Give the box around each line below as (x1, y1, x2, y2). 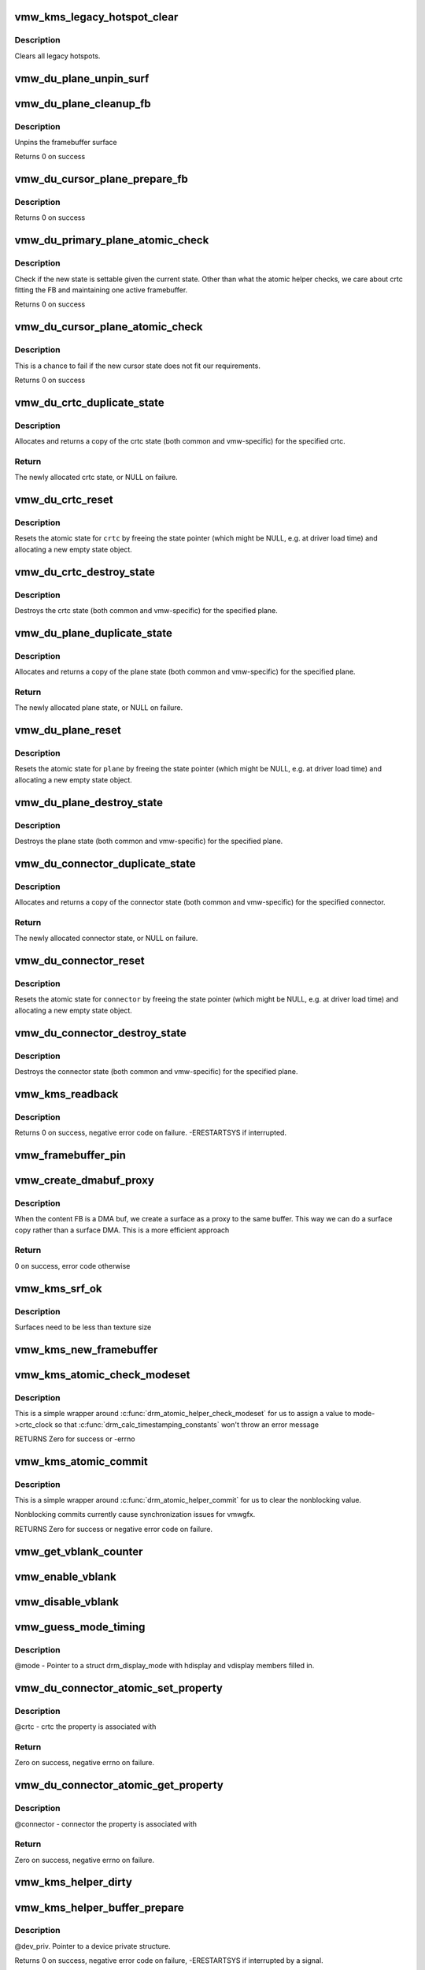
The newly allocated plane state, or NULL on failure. (14, 703, 183, 712)
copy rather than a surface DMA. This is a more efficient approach (14, 1225, 230, 1235)
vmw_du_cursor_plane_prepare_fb (14, 173, 189, 186)
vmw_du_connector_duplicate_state (14, 857, 196, 870)
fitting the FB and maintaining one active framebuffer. (14, 285, 188, 295)
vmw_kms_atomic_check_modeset (14, 1368, 190, 1381)
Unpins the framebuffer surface (14, 137, 117, 147)
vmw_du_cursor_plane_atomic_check (14, 320, 204, 334)
